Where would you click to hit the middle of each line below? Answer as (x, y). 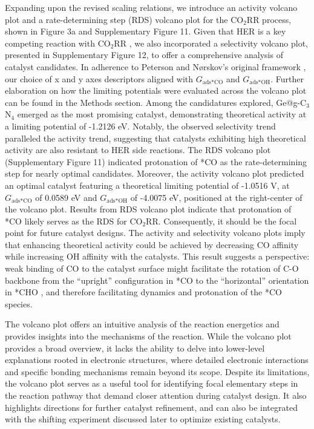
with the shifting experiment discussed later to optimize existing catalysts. (143, 419)
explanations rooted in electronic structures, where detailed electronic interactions (157, 360)
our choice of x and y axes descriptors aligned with (99, 78)
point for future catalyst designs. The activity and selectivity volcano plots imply (155, 233)
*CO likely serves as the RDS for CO (74, 221)
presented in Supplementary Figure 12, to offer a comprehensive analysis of (144, 55)
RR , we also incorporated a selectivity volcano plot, (211, 43)
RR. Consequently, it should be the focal (221, 221)
